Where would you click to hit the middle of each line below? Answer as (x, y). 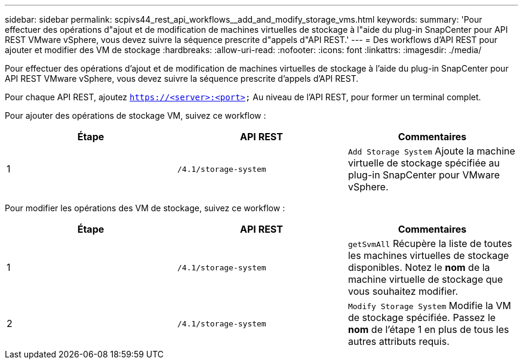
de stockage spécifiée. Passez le (422, 317)
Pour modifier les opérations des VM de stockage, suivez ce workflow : (145, 208)
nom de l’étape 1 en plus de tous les (428, 329)
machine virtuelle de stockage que (425, 279)
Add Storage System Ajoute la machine (431, 151)
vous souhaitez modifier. (403, 291)
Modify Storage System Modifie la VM (430, 306)
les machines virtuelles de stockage (428, 255)
